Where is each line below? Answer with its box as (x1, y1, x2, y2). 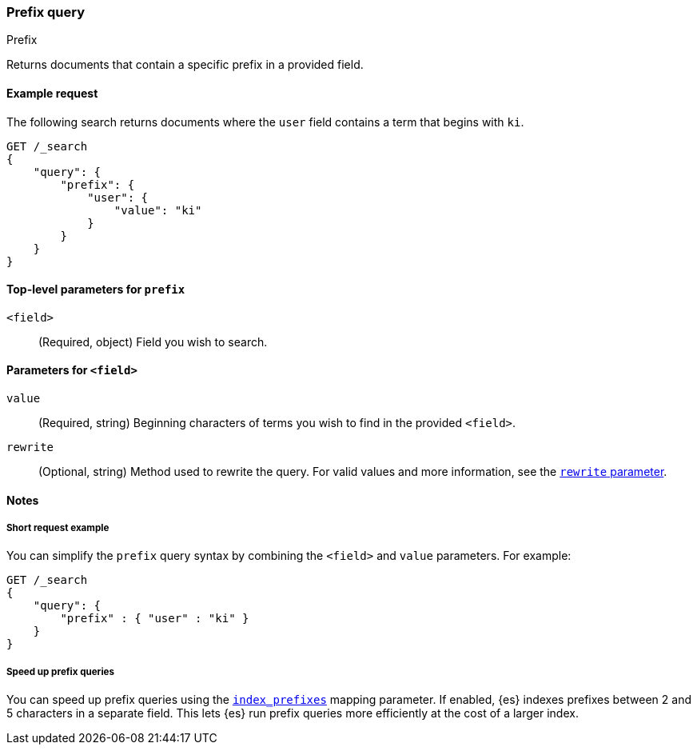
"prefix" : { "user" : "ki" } (60, 612, 249, 625)
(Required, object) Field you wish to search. (38, 334, 268, 349)
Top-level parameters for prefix (6, 282, 185, 297)
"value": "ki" (114, 203, 202, 217)
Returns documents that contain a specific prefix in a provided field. (6, 58, 364, 72)
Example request (6, 86, 98, 100)
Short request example (6, 522, 110, 534)
